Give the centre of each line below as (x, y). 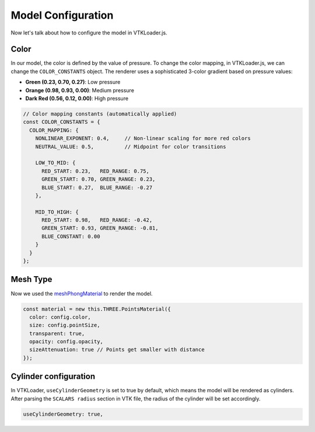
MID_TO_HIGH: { (57, 212)
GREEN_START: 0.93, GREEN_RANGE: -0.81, (100, 228)
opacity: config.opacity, (66, 342)
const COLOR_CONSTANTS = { (62, 122)
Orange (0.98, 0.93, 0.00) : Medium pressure (80, 90)
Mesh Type (32, 279)
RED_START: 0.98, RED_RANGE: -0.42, (97, 220)
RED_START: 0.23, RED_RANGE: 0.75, (96, 171)
